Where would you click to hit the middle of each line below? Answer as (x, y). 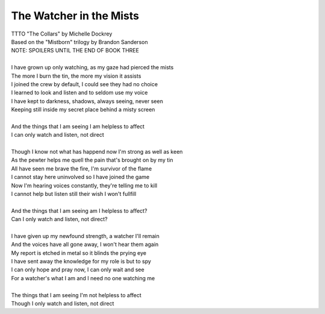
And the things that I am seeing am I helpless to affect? (79, 210)
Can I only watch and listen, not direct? (59, 219)
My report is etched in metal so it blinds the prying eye (79, 253)
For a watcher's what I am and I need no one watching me (83, 278)
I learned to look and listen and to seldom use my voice (79, 93)
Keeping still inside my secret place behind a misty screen (83, 110)
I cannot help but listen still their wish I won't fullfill (74, 193)
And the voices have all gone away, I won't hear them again (85, 245)
